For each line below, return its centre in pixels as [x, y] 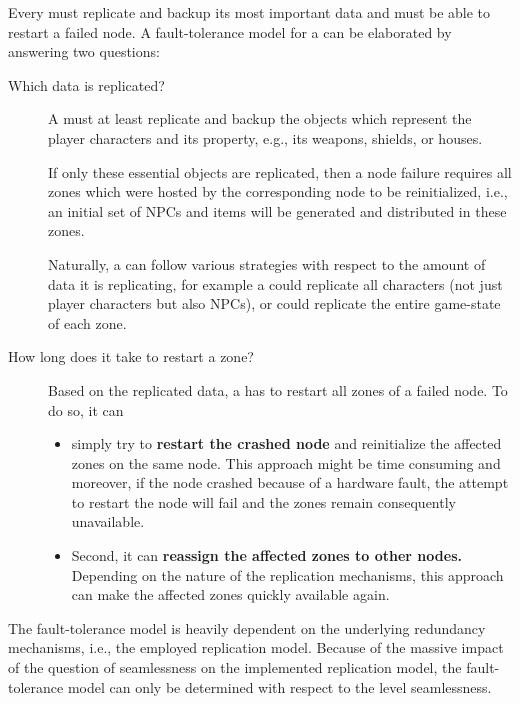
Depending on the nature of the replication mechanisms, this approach [287, 574]
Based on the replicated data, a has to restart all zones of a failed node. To [278, 389]
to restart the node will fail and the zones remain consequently [263, 501]
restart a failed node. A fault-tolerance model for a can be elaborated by [230, 31]
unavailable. [108, 521]
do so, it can [86, 409]
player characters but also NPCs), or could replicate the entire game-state [274, 303]
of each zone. [87, 322]
